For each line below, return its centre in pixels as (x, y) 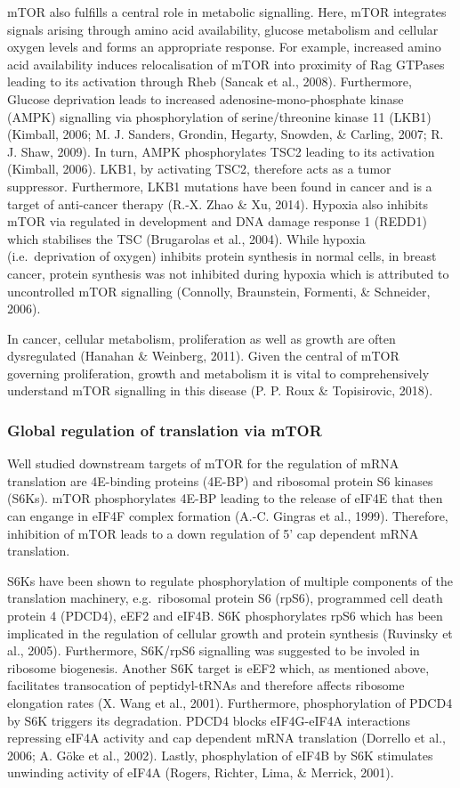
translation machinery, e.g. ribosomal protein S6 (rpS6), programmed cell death (225, 598)
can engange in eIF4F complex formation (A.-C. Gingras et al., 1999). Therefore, (228, 516)
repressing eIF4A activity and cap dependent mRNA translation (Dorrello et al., (226, 738)
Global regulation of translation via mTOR (165, 430)
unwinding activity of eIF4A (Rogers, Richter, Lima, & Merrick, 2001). (201, 772)
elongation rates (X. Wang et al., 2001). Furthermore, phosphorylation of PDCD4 (230, 703)
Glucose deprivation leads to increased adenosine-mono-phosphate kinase (206, 98)
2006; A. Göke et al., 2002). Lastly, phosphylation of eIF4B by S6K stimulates (220, 755)
